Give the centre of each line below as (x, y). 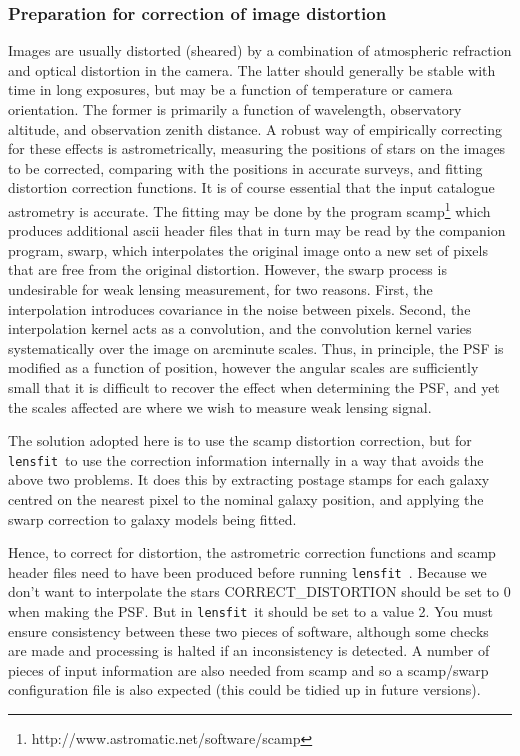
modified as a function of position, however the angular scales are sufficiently (243, 367)
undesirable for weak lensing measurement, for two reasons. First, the (220, 289)
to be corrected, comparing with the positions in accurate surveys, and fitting (245, 167)
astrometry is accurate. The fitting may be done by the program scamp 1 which (249, 209)
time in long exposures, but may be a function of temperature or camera (230, 89)
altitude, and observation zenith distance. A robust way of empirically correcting (255, 128)
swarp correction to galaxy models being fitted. (152, 518)
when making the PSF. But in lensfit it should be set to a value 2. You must (250, 611)
